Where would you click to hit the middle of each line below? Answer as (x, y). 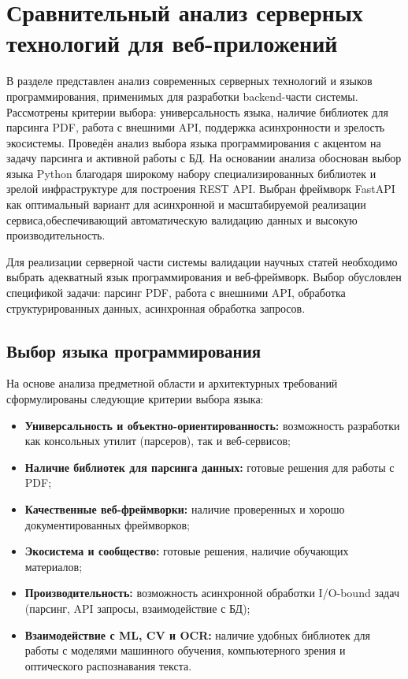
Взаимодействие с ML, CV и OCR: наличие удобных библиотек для (198, 634)
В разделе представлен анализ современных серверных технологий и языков (189, 81)
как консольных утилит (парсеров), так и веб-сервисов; (158, 441)
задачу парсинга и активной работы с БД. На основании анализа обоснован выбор (204, 158)
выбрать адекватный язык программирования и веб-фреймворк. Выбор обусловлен (204, 277)
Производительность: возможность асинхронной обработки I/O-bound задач (212, 593)
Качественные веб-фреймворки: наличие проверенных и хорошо (185, 508)
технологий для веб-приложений (172, 43)
